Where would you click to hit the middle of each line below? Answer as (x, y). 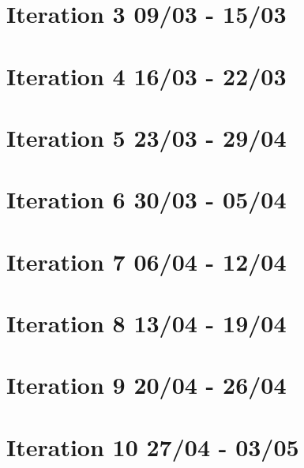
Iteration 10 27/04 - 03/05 (153, 446)
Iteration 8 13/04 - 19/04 (146, 323)
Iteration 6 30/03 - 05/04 (146, 199)
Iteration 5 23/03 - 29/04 (146, 137)
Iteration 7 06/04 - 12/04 (146, 261)
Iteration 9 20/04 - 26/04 (146, 385)
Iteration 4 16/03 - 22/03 (146, 75)
